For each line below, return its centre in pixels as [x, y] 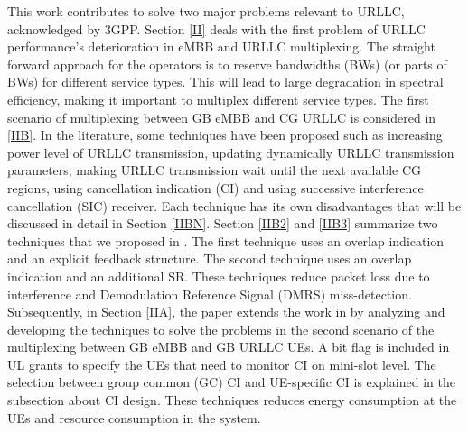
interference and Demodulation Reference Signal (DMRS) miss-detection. [210, 294]
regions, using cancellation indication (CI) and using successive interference [215, 187]
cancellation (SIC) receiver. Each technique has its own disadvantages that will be [234, 205]
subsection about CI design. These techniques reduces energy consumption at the [232, 400]
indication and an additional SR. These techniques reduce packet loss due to [219, 276]
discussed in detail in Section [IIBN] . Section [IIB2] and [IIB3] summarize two [223, 223]
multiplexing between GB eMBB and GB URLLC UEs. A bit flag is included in [229, 347]
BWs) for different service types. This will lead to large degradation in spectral [225, 82]
